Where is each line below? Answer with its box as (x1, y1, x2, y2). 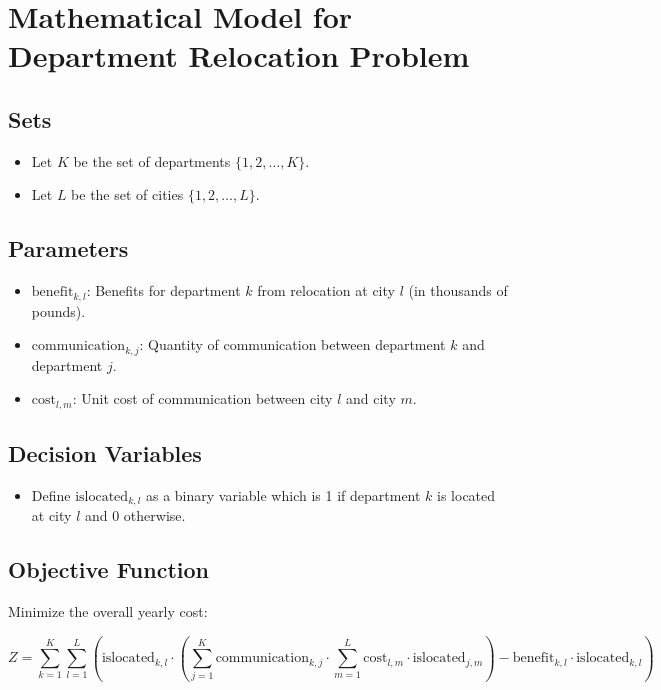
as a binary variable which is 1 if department (145, 484, 421, 505)
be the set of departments (73, 150, 231, 171)
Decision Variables (8, 438, 202, 469)
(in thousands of (408, 280, 508, 301)
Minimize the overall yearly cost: (8, 601, 208, 622)
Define (31, 484, 71, 505)
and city (346, 388, 396, 409)
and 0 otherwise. (84, 505, 186, 526)
